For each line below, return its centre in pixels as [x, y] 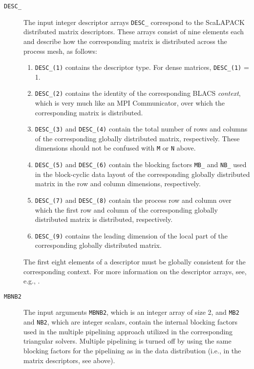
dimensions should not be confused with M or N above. [115, 148]
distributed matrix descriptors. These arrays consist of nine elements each [134, 32]
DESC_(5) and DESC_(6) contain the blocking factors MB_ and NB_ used [141, 164]
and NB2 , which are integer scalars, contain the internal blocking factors [131, 322]
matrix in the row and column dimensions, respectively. [118, 184]
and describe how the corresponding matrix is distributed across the [125, 41]
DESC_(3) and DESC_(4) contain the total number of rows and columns [141, 129]
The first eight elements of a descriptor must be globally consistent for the [135, 262]
